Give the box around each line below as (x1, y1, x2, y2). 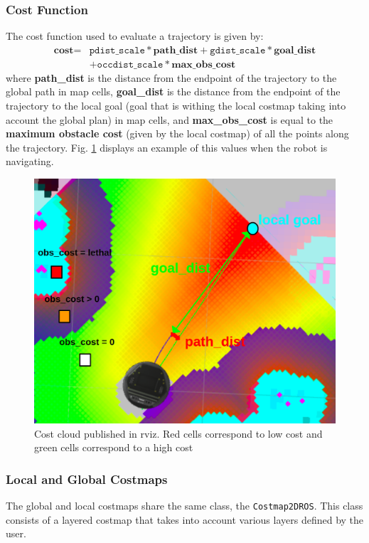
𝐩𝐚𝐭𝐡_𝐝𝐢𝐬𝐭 (153, 45, 198, 56)
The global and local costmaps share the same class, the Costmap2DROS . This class (6, 498, 363, 513)
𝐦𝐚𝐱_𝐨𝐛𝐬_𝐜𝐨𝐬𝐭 (171, 59, 236, 70)
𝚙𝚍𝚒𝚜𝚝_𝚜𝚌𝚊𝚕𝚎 (89, 45, 145, 56)
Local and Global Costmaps (6, 470, 168, 487)
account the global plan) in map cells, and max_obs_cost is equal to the (6, 112, 333, 127)
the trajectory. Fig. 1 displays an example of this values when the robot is (6, 139, 328, 154)
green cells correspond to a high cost (34, 440, 193, 455)
